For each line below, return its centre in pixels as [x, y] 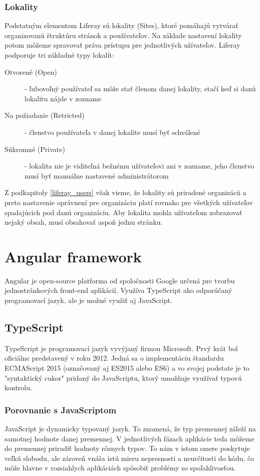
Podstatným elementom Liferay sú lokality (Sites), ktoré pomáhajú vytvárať [121, 25]
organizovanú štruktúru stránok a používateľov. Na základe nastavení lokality [123, 35]
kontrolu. [18, 387]
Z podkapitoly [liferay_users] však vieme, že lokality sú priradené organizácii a [125, 192]
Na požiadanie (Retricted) [45, 115]
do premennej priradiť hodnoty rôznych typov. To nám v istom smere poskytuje [127, 448]
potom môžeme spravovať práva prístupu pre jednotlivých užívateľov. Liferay [122, 45]
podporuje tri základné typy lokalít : [59, 55]
